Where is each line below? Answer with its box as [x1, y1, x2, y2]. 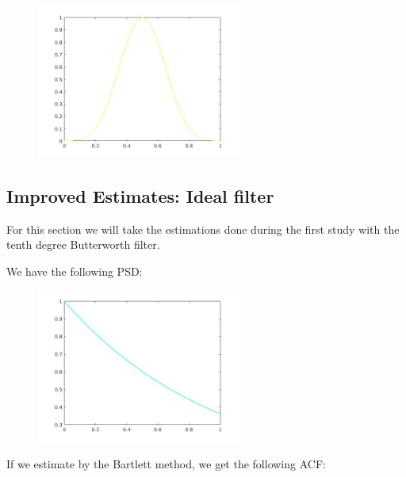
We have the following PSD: [6, 262, 143, 279]
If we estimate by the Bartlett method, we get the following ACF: [6, 455, 326, 471]
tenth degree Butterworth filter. [6, 236, 160, 253]
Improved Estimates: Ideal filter [6, 183, 274, 208]
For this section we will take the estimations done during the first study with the [6, 220, 400, 237]
